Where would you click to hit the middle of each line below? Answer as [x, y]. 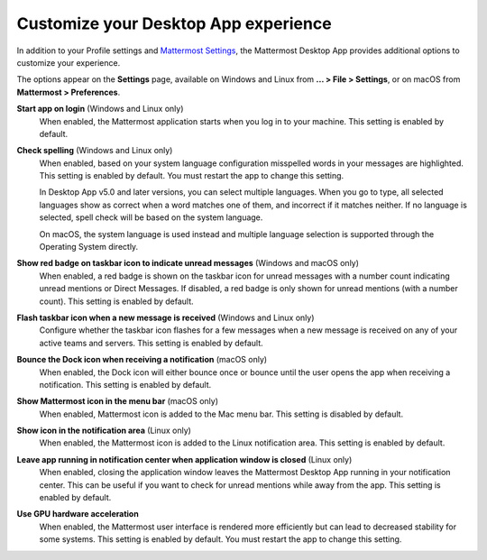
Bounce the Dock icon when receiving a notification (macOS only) [142, 360]
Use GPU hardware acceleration [78, 514]
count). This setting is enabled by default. [116, 301]
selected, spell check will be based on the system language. [151, 217]
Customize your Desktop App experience [175, 23]
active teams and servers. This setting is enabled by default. [151, 343]
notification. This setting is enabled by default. [125, 384]
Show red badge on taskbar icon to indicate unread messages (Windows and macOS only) [188, 263]
